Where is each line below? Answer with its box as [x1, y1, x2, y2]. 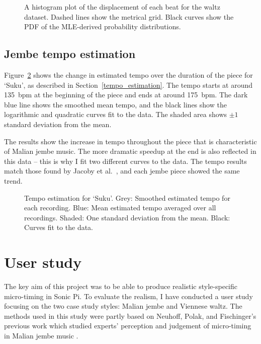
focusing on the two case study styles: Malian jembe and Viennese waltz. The [4, 301, 242, 311]
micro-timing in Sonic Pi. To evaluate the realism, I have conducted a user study [4, 291, 253, 301]
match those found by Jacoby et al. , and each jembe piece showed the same [4, 165, 240, 176]
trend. [4, 175, 23, 186]
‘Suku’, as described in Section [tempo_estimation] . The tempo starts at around [4, 79, 253, 90]
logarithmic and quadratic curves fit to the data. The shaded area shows [4, 109, 227, 120]
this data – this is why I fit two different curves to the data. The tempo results [4, 155, 247, 166]
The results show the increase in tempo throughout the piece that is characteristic [4, 136, 257, 146]
